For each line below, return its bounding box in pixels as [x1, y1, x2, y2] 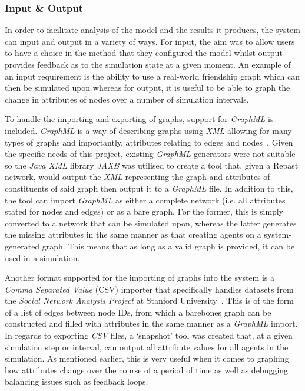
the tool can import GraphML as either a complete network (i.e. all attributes [5, 193, 286, 206]
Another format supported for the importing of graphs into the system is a [5, 271, 274, 284]
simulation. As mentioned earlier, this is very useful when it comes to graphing [5, 352, 289, 364]
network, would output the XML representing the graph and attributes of [5, 170, 270, 183]
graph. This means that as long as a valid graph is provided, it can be [42, 239, 295, 252]
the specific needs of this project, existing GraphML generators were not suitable [5, 147, 296, 160]
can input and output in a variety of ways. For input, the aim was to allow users [5, 35, 295, 47]
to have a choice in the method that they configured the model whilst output [5, 47, 283, 59]
